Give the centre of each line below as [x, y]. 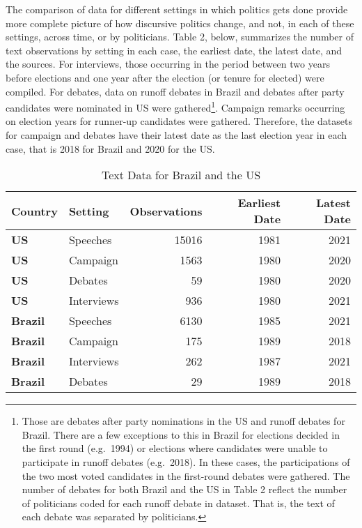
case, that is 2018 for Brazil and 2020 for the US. [110, 148]
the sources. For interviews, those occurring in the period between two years [168, 64]
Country [34, 211]
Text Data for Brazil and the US [181, 175]
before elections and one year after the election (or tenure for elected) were [165, 77]
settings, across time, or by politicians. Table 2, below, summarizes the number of [180, 37]
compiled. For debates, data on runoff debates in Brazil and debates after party [175, 91]
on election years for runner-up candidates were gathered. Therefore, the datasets [179, 121]
